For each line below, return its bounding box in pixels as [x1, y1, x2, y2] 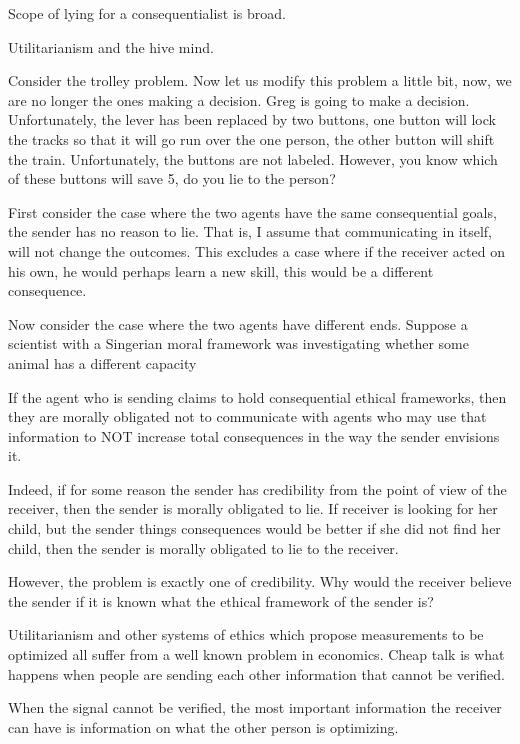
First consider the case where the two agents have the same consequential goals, [8, 201, 497, 222]
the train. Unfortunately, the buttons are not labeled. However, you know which [8, 148, 498, 169]
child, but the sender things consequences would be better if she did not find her [8, 518, 501, 539]
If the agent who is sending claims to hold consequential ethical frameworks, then [8, 386, 507, 407]
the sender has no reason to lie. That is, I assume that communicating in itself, [8, 221, 492, 242]
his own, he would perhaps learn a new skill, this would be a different [8, 260, 434, 281]
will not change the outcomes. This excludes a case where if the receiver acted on [8, 240, 505, 261]
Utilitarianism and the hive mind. [8, 36, 214, 57]
